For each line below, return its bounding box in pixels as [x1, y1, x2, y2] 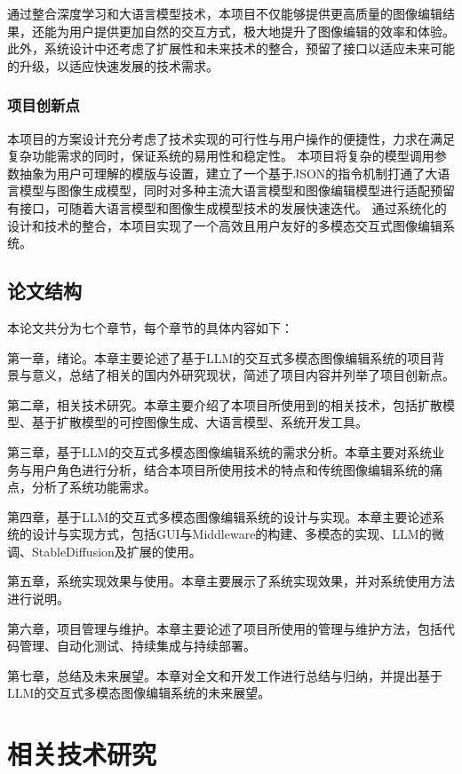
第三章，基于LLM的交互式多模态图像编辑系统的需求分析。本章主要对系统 [7, 442, 433, 461]
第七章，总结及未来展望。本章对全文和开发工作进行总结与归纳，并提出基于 [7, 666, 442, 684]
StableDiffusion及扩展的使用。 [31, 541, 202, 560]
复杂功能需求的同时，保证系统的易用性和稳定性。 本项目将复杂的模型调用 [7, 146, 434, 165]
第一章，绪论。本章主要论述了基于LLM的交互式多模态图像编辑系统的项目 [7, 348, 433, 367]
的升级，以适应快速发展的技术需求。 [7, 56, 219, 75]
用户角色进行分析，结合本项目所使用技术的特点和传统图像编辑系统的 [31, 460, 430, 478]
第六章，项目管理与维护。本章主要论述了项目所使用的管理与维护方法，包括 [7, 619, 442, 637]
